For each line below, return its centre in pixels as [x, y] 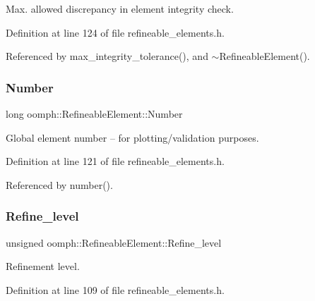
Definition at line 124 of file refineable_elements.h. [115, 32]
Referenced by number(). [59, 184]
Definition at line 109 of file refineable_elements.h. [115, 289]
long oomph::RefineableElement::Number [94, 113]
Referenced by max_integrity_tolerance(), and [107, 56]
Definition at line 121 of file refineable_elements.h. [115, 161]
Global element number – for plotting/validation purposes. [132, 137]
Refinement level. [43, 266]
